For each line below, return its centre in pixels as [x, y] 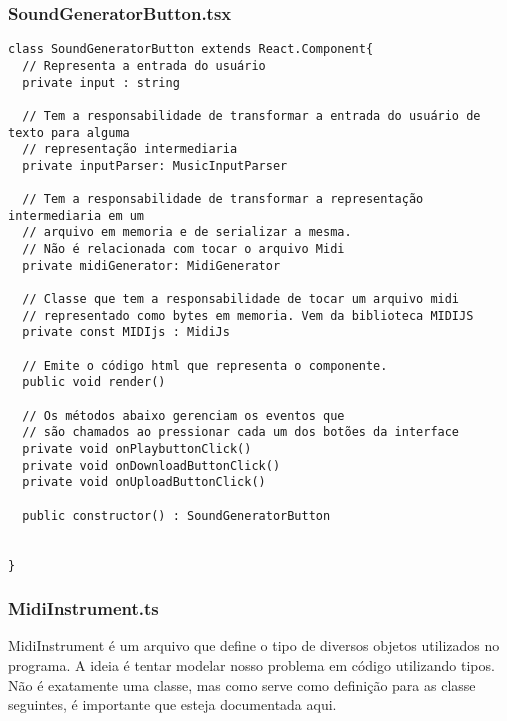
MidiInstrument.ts [83, 608]
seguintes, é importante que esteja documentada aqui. [172, 704]
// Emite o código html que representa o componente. [205, 365]
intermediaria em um [76, 215]
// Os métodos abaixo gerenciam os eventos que [183, 415]
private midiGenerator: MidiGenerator [151, 265]
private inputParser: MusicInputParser [155, 165]
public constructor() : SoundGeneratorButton [176, 515]
